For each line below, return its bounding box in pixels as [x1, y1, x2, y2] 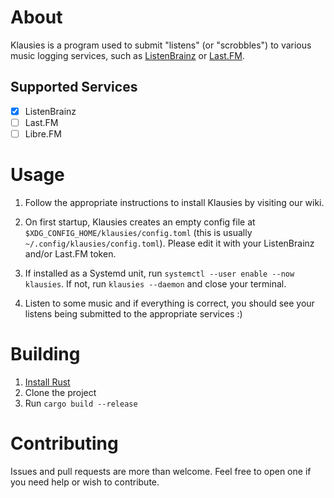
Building [10, 343, 81, 366]
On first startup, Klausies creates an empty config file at [24, 216, 256, 228]
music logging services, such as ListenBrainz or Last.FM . [10, 49, 245, 61]
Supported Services [10, 79, 138, 96]
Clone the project [24, 386, 97, 398]
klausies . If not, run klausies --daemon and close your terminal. [24, 277, 287, 290]
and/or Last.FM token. [24, 247, 117, 260]
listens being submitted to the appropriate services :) [24, 307, 243, 320]
